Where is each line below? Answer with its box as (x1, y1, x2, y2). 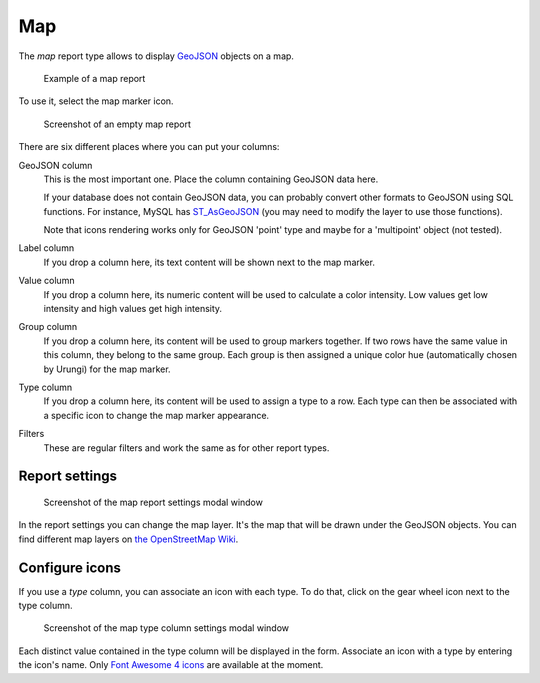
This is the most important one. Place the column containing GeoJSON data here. (43, 173, 379, 185)
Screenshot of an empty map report (43, 118, 192, 130)
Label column (18, 242, 75, 254)
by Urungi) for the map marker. (43, 363, 171, 375)
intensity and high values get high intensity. (43, 303, 223, 315)
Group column (18, 321, 78, 333)
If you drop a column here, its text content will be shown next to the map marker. (43, 256, 375, 268)
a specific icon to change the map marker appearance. (43, 409, 270, 421)
